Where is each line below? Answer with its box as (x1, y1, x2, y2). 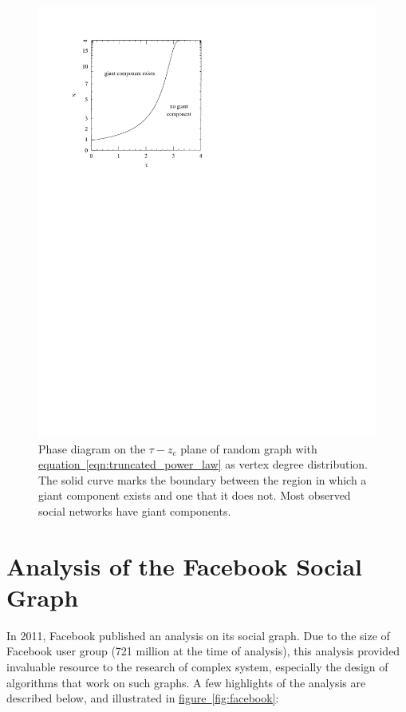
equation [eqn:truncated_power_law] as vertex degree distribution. (38, 456, 369, 473)
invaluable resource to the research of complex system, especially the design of (6, 659, 388, 675)
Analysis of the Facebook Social (6, 549, 363, 582)
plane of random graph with (180, 440, 317, 457)
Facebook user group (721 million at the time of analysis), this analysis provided (6, 643, 400, 659)
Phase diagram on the (38, 440, 146, 457)
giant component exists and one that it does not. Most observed (38, 487, 351, 504)
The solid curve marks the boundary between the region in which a (38, 471, 367, 488)
